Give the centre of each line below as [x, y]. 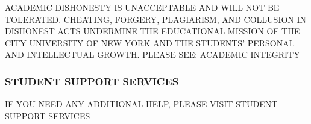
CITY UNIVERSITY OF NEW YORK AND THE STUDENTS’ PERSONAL [150, 42]
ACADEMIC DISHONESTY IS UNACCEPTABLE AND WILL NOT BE [142, 7]
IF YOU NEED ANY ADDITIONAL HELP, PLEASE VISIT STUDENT [141, 104]
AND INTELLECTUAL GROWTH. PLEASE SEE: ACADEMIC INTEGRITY [152, 54]
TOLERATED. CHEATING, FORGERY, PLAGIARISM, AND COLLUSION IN [156, 19]
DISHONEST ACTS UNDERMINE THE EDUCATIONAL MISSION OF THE [152, 31]
